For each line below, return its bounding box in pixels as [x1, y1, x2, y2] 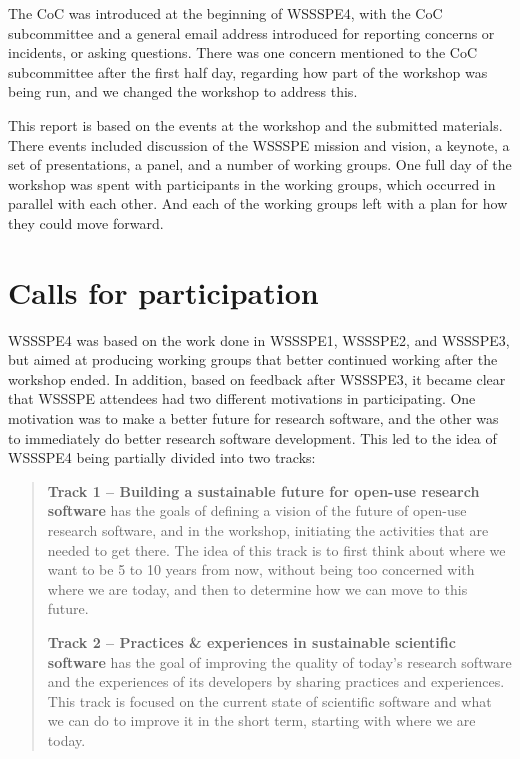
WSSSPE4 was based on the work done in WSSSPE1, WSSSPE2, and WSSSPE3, [8, 329, 510, 350]
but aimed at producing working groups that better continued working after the [8, 349, 498, 370]
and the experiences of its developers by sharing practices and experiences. [47, 671, 505, 692]
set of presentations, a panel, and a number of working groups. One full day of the [8, 154, 512, 175]
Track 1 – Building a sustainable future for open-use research [47, 480, 480, 501]
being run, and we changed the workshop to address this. [8, 81, 358, 102]
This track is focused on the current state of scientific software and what [47, 690, 492, 711]
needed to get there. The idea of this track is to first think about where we [47, 539, 506, 560]
